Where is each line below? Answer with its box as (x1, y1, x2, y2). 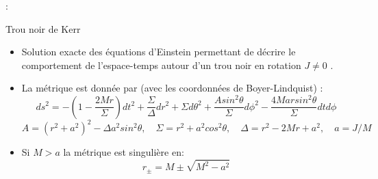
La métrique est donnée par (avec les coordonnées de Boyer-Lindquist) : (21, 81, 323, 95)
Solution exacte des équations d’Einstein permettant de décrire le (21, 44, 296, 59)
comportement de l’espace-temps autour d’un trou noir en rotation (21, 57, 301, 72)
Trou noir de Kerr (5, 21, 81, 36)
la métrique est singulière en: (63, 145, 184, 159)
